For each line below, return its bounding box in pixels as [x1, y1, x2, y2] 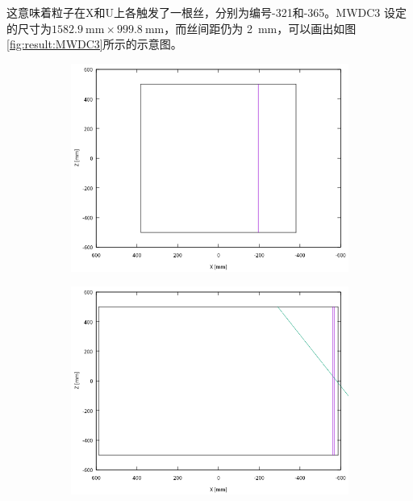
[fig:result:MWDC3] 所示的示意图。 [6, 35, 182, 52]
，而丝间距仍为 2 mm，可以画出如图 [164, 19, 357, 36]
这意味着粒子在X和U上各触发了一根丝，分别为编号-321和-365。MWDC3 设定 [6, 4, 407, 20]
